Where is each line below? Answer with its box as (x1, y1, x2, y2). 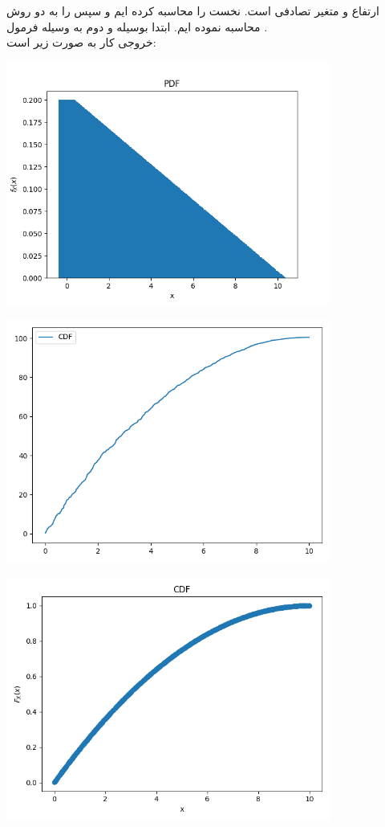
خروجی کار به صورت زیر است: (6, 34, 156, 51)
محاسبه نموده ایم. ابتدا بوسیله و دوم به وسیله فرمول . (6, 18, 268, 35)
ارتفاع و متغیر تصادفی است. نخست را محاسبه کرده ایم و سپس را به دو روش (6, 2, 379, 18)
